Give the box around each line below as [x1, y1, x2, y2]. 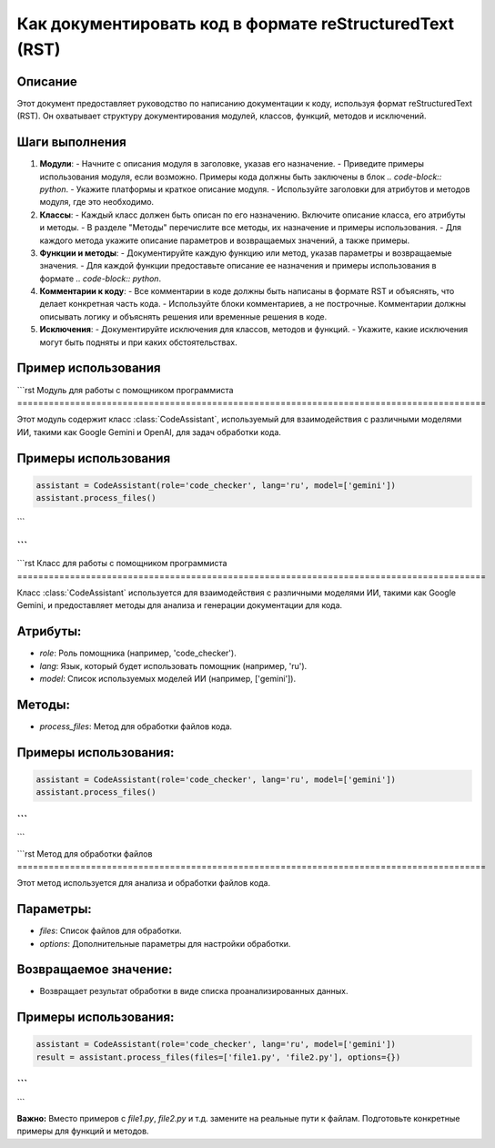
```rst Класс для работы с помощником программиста [16, 558, 227, 569]
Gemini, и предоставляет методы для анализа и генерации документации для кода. [16, 600, 343, 611]
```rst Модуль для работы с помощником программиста [16, 384, 234, 395]
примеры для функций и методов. [16, 1125, 149, 1137]
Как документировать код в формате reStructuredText [16, 14, 455, 34]
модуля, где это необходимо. [39, 197, 155, 208]
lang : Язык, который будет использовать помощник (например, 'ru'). [39, 660, 308, 671]
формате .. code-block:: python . [39, 273, 162, 284]
